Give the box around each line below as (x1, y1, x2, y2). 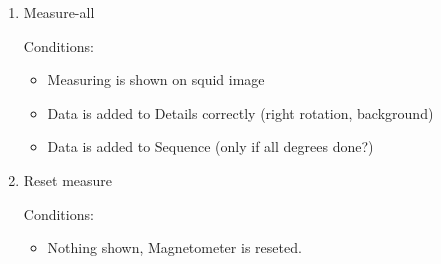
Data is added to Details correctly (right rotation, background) (47, 102, 434, 123)
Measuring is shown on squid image (47, 69, 265, 90)
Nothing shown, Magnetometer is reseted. (47, 237, 302, 258)
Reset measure (23, 169, 113, 190)
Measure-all (23, 2, 95, 22)
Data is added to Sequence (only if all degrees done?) (47, 136, 374, 157)
